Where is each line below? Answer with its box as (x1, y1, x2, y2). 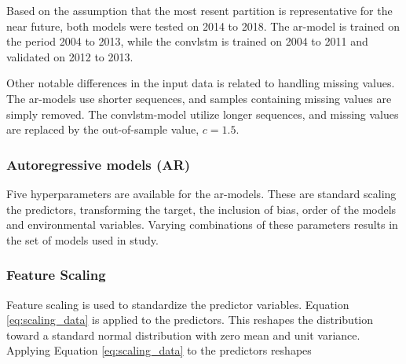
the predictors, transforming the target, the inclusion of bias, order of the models (6, 200, 397, 217)
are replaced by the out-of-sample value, (6, 121, 199, 138)
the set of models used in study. (6, 231, 159, 248)
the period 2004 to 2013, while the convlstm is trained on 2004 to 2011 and (6, 33, 368, 50)
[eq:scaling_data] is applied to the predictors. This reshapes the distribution (6, 311, 374, 328)
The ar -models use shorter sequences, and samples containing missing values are (6, 90, 392, 106)
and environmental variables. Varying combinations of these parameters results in (6, 216, 398, 233)
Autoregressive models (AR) (6, 154, 190, 174)
